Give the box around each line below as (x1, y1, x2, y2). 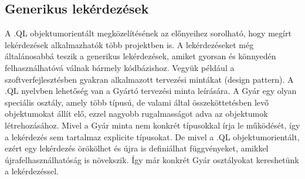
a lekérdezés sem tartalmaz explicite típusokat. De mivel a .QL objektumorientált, (5, 130, 300, 143)
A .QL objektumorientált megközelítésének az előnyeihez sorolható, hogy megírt (5, 27, 292, 39)
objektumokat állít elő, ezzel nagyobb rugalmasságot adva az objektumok (5, 107, 268, 120)
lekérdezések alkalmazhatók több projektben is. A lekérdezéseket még (5, 38, 254, 50)
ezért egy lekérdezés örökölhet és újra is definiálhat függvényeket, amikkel (5, 142, 269, 154)
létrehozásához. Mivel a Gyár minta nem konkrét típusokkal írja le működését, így (5, 119, 300, 131)
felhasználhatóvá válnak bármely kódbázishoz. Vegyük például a (5, 61, 235, 73)
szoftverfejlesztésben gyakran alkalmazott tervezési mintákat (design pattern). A (5, 73, 294, 85)
